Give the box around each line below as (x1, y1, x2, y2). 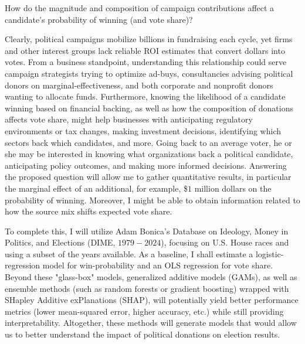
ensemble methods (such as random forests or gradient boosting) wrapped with (5, 282, 289, 294)
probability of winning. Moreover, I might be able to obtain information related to (5, 193, 300, 206)
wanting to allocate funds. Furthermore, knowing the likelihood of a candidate (5, 90, 286, 103)
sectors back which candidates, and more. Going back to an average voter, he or (5, 136, 292, 148)
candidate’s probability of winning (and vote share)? (5, 13, 193, 25)
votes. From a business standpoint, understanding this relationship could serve (5, 56, 287, 68)
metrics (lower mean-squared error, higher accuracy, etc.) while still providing (5, 305, 284, 317)
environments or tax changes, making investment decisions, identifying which (5, 124, 282, 137)
